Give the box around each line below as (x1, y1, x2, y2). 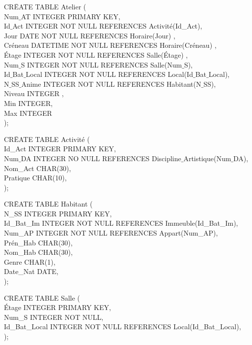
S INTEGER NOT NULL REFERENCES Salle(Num (21, 59, 182, 69)
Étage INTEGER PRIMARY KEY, (4, 302, 111, 312)
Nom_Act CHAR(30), (4, 163, 71, 173)
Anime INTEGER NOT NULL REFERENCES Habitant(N (21, 78, 201, 89)
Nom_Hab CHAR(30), (4, 247, 73, 257)
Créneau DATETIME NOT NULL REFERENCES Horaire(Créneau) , (4, 40, 217, 50)
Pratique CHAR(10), (4, 172, 67, 183)
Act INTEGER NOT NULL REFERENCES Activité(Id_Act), (12, 21, 202, 31)
